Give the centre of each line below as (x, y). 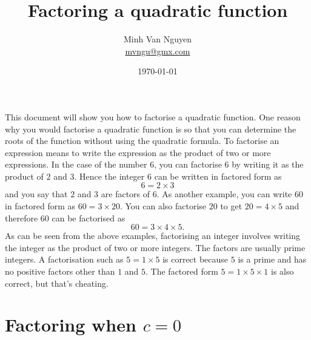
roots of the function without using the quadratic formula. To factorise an (142, 141)
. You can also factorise (163, 206)
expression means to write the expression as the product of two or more (138, 152)
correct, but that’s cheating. (57, 283)
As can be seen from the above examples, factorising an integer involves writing (153, 236)
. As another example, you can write (224, 194)
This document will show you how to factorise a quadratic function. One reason (153, 116)
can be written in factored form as (218, 176)
